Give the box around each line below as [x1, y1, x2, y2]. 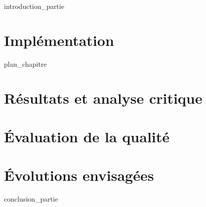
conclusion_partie [4, 194, 58, 204]
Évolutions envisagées [4, 165, 154, 185]
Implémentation [4, 30, 114, 50]
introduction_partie [4, 1, 64, 11]
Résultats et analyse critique [4, 87, 203, 108]
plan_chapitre [4, 58, 47, 69]
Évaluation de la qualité [4, 126, 170, 146]
